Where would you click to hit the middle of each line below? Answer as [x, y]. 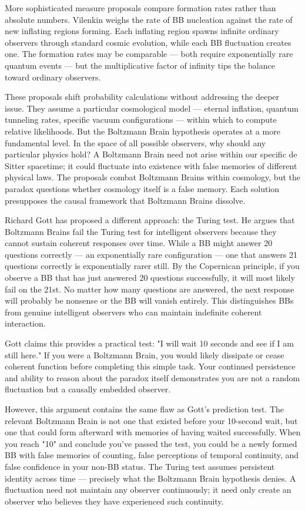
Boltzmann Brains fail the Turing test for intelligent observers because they [141, 231]
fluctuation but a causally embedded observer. [88, 389]
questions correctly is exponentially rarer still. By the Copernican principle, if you [152, 266]
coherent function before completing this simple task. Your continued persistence [150, 366]
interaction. [25, 323]
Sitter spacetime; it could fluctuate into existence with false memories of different [151, 165]
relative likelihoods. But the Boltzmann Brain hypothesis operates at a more [143, 131]
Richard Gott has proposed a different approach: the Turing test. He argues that [150, 220]
